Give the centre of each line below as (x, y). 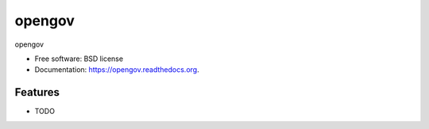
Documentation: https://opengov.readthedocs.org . (117, 70)
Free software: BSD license (79, 59)
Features (37, 92)
